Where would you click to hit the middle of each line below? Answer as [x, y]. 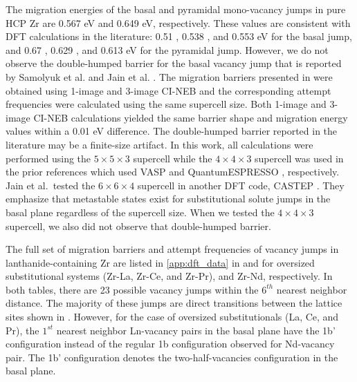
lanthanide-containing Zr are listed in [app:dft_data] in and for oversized [160, 262]
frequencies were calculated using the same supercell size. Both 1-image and [166, 104]
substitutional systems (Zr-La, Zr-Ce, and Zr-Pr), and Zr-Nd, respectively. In [169, 276]
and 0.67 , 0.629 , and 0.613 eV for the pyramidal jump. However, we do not [167, 49]
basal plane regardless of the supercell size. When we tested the [140, 212]
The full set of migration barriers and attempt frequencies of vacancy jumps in [172, 249]
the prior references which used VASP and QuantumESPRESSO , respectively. [173, 172]
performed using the [48, 158]
